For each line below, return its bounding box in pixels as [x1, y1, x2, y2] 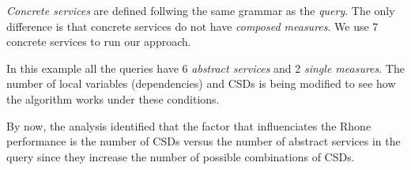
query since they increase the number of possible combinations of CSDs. [6, 148, 355, 164]
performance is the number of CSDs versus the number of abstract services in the [6, 133, 401, 149]
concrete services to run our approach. [6, 33, 191, 50]
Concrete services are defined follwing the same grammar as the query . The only [6, 2, 395, 18]
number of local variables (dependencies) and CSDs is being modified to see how [6, 75, 396, 92]
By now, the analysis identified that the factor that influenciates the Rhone [6, 117, 371, 134]
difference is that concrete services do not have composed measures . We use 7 [6, 17, 379, 34]
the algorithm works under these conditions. [6, 90, 220, 107]
